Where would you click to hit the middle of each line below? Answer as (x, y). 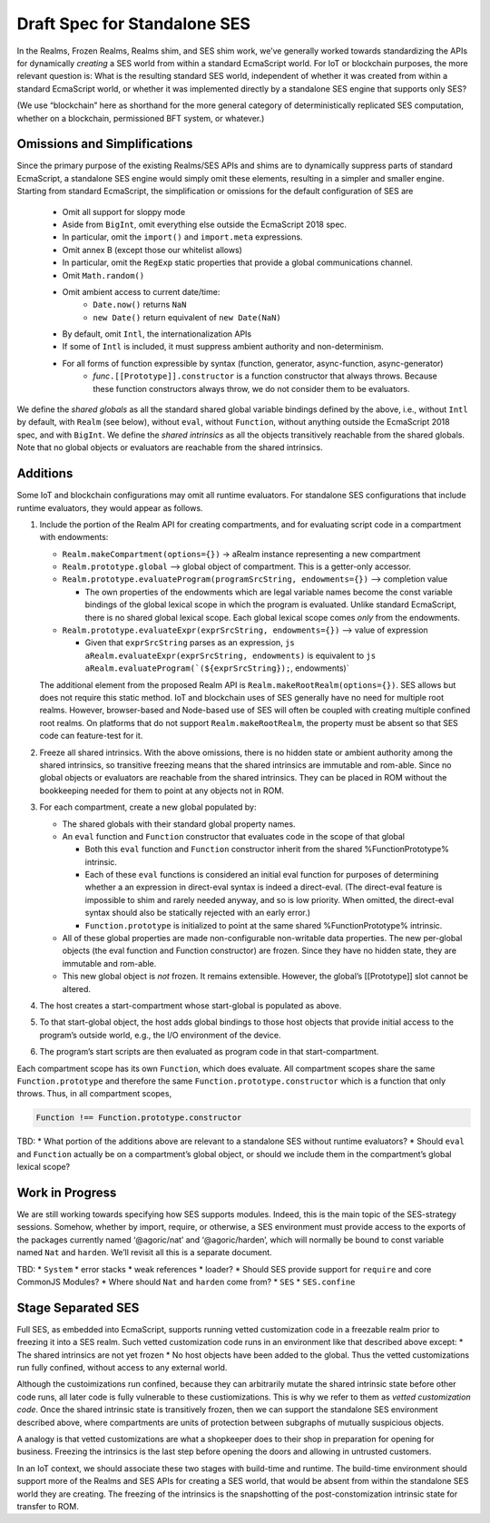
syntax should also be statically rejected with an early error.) (198, 913)
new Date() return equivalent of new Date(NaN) (187, 317)
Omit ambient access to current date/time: (141, 291)
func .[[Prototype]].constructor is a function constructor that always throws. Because (265, 376)
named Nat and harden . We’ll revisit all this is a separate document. (144, 1253)
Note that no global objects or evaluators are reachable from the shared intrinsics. (170, 447)
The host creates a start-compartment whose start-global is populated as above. (191, 1005)
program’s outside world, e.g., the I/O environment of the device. (160, 1035)
